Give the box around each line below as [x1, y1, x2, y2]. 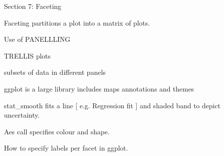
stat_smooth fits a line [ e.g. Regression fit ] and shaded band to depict [4, 100, 221, 110]
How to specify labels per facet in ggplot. [4, 143, 128, 153]
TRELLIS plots [4, 50, 51, 61]
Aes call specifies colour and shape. [4, 126, 110, 136]
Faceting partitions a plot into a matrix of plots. [4, 17, 150, 28]
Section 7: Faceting [4, 1, 62, 11]
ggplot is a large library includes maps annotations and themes [4, 83, 194, 94]
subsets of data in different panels [4, 67, 106, 77]
